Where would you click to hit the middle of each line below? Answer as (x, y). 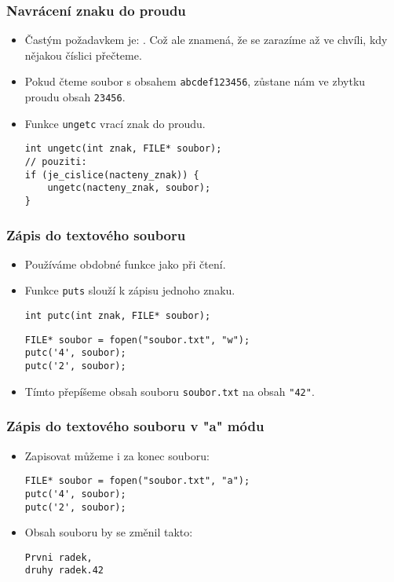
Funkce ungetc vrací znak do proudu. (115, 123)
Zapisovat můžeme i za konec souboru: (117, 455)
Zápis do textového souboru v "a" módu (135, 426)
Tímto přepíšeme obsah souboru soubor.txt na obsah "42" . (170, 391)
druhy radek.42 (64, 571)
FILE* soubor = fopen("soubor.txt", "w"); (137, 340)
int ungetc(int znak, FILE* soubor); (123, 149)
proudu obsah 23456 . (75, 97)
